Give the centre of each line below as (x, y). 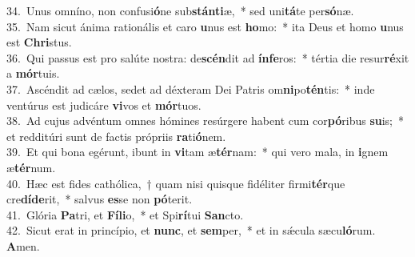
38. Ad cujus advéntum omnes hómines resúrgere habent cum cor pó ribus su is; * (206, 120)
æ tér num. (31, 167)
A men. (23, 245)
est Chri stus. (39, 42)
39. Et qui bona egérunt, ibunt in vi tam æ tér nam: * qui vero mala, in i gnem (198, 152)
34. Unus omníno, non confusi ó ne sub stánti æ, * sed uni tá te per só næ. (180, 10)
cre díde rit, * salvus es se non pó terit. (100, 199)
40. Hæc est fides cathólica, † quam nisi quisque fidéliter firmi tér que (176, 183)
